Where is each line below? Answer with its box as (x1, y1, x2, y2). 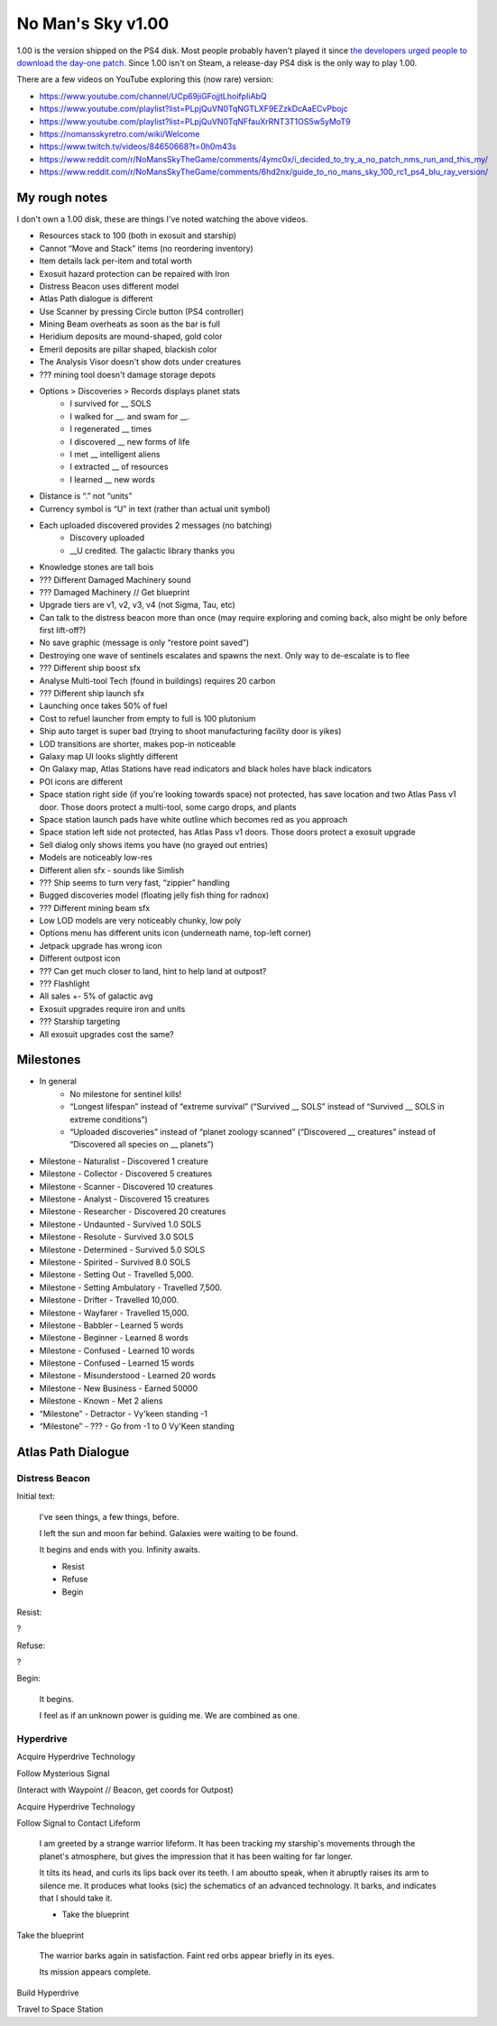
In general (39, 1076, 77, 1087)
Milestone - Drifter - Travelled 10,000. (39, 1294, 179, 1305)
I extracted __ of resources (69, 461, 169, 473)
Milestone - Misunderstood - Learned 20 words (39, 1370, 216, 1381)
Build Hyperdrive (16, 1987, 79, 1998)
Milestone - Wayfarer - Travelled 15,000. (39, 1307, 189, 1318)
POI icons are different (39, 776, 124, 787)
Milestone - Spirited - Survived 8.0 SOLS (39, 1257, 191, 1267)
